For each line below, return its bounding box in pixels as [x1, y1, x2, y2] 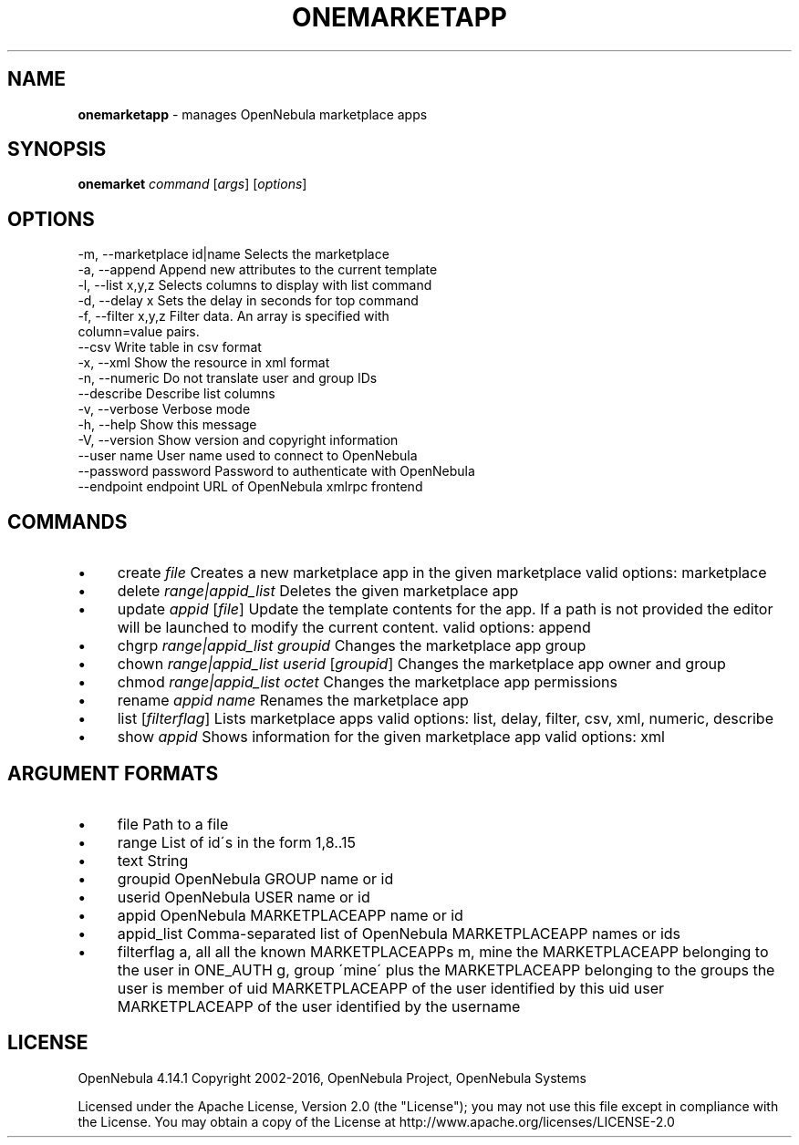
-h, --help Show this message [78, 417, 257, 433]
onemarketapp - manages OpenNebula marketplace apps [78, 106, 428, 122]
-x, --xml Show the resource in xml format [78, 355, 330, 371]
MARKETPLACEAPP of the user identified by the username [117, 996, 521, 1016]
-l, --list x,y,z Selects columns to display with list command [78, 277, 432, 294]
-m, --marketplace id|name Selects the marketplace [78, 246, 389, 263]
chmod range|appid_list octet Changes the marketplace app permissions [117, 673, 618, 692]
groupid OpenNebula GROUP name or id [117, 869, 394, 888]
